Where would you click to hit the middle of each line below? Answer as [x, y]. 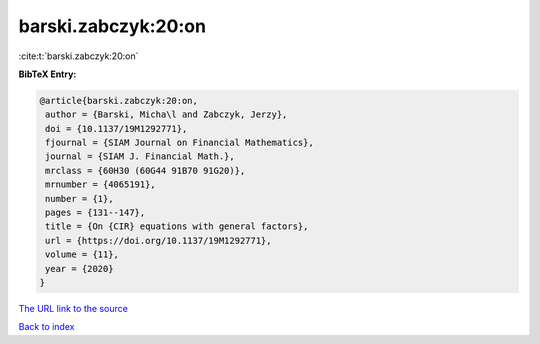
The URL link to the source [73, 308]
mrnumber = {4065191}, [101, 184]
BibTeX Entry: [47, 74]
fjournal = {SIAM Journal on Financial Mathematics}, [179, 143]
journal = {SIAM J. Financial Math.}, [140, 156]
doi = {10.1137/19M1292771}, [116, 128]
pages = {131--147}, [95, 213]
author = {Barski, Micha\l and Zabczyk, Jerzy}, [166, 114]
